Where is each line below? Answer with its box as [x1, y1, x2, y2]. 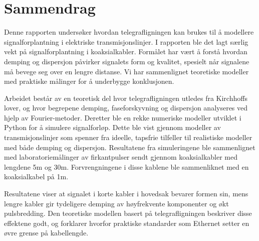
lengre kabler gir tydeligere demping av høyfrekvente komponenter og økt [4, 198, 229, 208]
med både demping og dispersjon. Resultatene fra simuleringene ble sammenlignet [4, 142, 255, 152]
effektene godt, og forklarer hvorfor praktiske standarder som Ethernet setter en [4, 217, 249, 228]
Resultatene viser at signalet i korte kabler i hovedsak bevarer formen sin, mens [4, 188, 248, 199]
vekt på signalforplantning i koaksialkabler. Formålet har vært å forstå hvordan [4, 46, 247, 57]
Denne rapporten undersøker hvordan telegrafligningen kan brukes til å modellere [4, 27, 254, 37]
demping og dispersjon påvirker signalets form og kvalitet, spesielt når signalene [4, 56, 249, 66]
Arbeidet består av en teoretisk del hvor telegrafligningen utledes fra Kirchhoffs [4, 92, 247, 103]
